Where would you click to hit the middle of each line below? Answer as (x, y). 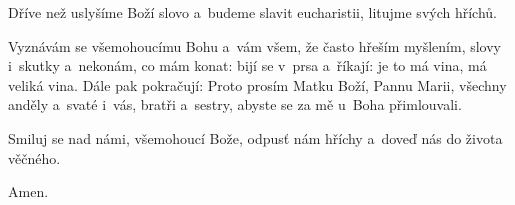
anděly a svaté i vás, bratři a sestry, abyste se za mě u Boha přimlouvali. (235, 104)
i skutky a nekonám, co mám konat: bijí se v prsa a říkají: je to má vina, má (247, 65)
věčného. (34, 157)
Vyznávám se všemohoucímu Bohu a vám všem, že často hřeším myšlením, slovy (254, 45)
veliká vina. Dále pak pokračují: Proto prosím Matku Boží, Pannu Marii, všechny (257, 84)
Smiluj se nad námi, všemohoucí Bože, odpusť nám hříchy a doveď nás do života (255, 137)
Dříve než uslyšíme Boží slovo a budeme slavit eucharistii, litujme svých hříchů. (252, 12)
